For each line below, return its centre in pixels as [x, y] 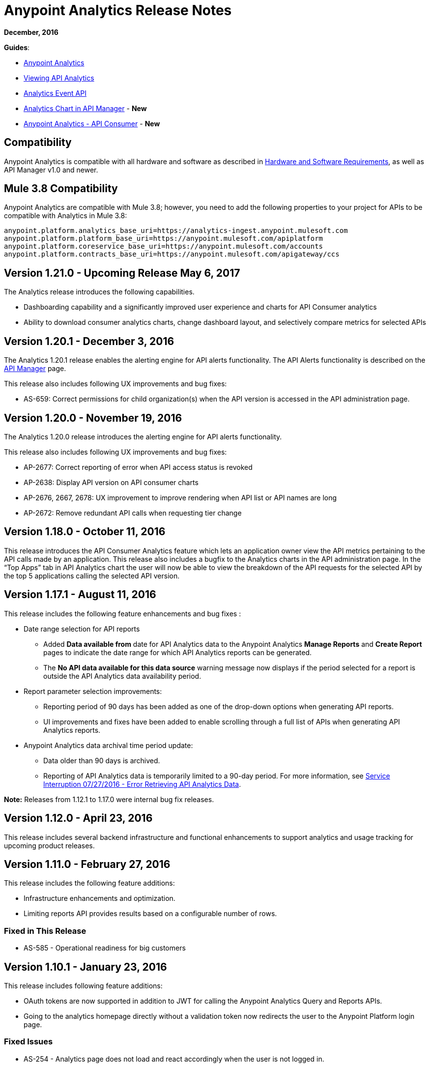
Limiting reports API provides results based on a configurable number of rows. [150, 914]
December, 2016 [31, 32]
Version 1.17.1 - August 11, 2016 [80, 595]
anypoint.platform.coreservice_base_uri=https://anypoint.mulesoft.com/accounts [164, 246]
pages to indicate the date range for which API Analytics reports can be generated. [178, 652]
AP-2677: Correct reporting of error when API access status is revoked [138, 467]
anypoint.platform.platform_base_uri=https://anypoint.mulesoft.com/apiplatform [164, 239]
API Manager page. [35, 369]
